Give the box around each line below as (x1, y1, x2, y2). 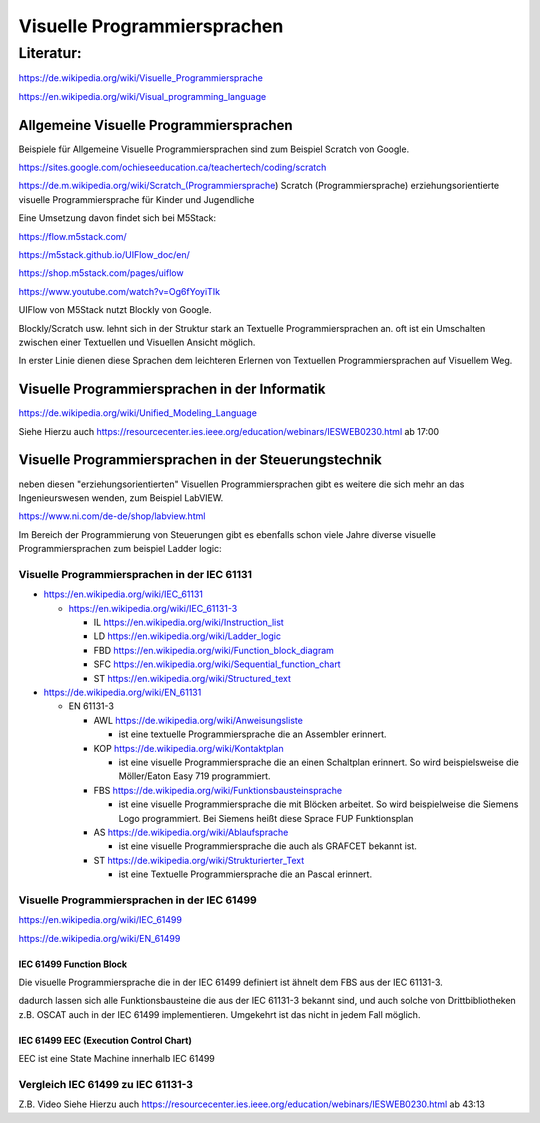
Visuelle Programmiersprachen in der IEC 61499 (18, 893, 257, 907)
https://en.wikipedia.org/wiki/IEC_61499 (18, 914, 182, 926)
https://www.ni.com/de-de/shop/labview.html (18, 510, 206, 522)
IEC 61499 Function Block (18, 958, 128, 970)
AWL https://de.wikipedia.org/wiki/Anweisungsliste (93, 714, 304, 726)
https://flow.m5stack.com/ (18, 230, 127, 242)
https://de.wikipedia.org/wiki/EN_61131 (43, 686, 202, 699)
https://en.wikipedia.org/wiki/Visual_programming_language (18, 90, 267, 102)
